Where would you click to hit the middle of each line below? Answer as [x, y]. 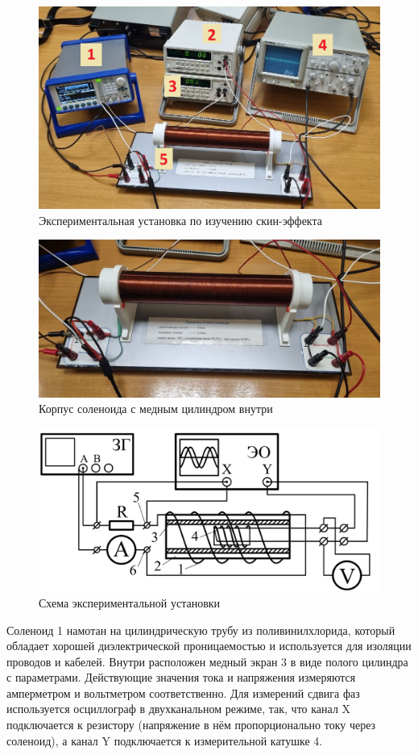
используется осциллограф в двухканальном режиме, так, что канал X [179, 709]
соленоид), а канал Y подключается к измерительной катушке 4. [165, 740]
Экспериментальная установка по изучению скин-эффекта [180, 220]
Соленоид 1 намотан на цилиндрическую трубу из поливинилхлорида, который [201, 630]
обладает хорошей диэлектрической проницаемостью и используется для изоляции [209, 646]
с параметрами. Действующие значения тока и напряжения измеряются [181, 677]
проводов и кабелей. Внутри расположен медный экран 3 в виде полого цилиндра [207, 661]
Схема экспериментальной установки [130, 602]
